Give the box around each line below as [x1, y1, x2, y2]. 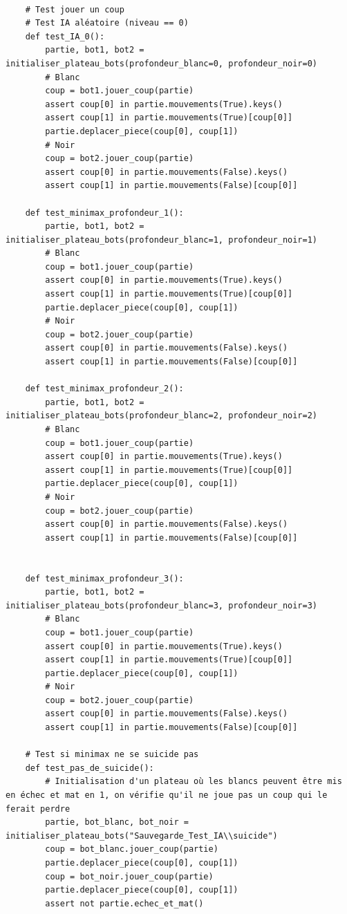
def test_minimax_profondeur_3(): [25, 573, 184, 584]
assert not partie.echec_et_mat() [45, 898, 204, 908]
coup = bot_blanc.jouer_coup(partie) [45, 844, 218, 855]
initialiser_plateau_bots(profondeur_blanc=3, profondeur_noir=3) [6, 600, 318, 610]
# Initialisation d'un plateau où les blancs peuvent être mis [45, 776, 342, 787]
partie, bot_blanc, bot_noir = [45, 817, 189, 828]
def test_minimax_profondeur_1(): [25, 207, 184, 218]
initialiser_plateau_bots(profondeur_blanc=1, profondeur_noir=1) [6, 234, 318, 245]
